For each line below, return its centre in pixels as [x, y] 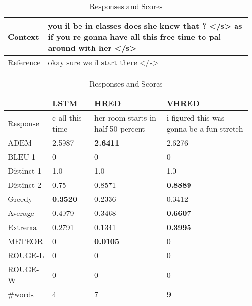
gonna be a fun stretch [205, 129]
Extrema [23, 227]
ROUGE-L [26, 255]
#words [21, 294]
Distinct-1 [25, 171]
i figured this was [196, 117]
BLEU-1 [22, 157]
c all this [67, 117]
